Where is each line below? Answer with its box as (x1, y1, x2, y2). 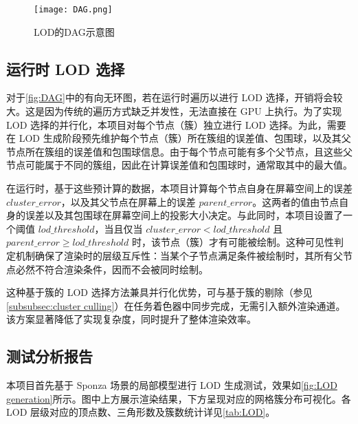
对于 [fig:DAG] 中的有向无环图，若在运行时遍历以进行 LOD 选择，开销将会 (6, 90, 333, 105)
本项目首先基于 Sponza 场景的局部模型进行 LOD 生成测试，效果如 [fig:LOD (6, 378, 337, 392)
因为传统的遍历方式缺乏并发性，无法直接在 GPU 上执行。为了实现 (44, 104, 342, 118)
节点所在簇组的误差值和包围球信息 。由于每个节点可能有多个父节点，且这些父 (6, 144, 353, 158)
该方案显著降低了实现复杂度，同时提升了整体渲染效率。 (6, 312, 256, 326)
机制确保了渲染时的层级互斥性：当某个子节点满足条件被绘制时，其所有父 (15, 248, 343, 262)
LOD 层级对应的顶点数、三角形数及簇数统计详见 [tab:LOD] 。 (6, 405, 276, 419)
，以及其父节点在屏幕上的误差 (60, 194, 196, 209)
